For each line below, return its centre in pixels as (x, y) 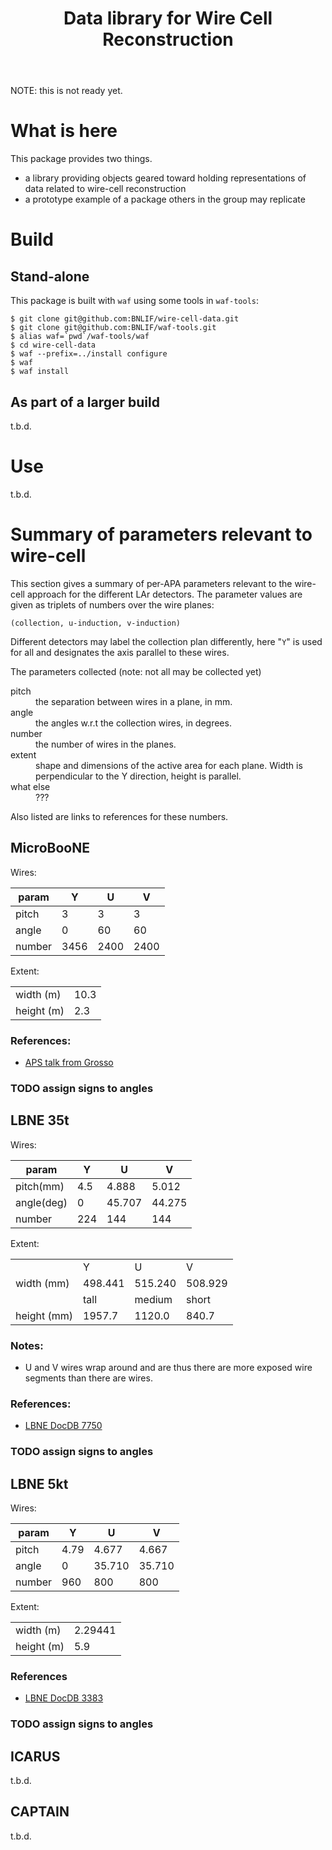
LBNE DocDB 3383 (64, 1698)
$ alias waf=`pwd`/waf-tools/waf (80, 337)
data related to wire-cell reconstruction (105, 189)
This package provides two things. (81, 159)
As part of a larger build (85, 402)
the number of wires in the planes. (106, 744)
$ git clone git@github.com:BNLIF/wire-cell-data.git (125, 319)
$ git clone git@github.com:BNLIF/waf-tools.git (113, 328)
